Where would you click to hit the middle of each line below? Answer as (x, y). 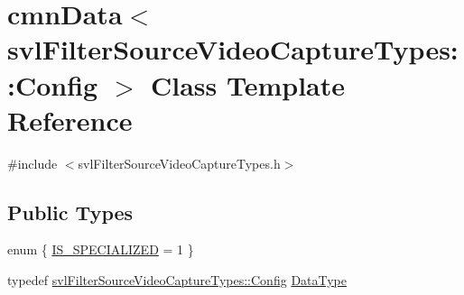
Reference (70, 120)
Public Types (70, 212)
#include (32, 163)
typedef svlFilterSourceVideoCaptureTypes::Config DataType (177, 280)
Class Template (248, 84)
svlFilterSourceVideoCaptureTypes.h (179, 163)
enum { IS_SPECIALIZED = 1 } (101, 249)
